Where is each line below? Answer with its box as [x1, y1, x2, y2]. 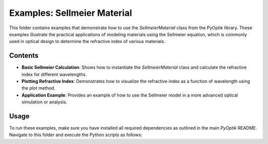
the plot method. [21, 85, 56, 91]
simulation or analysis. [21, 99, 67, 105]
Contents [9, 51, 39, 60]
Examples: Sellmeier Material [9, 7, 133, 18]
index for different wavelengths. [21, 71, 87, 77]
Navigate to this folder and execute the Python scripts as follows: [9, 132, 142, 138]
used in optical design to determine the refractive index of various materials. [9, 39, 166, 45]
